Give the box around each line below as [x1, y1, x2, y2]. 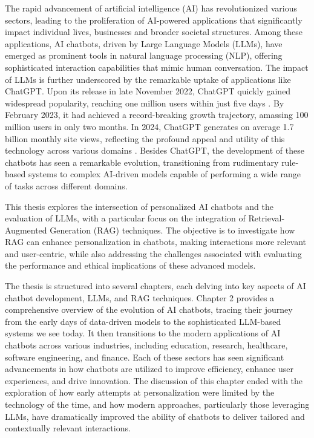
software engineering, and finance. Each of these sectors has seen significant [5, 350, 284, 363]
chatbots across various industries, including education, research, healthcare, [5, 339, 288, 351]
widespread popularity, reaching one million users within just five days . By [5, 96, 284, 109]
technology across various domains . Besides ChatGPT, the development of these [5, 144, 304, 157]
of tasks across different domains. [5, 179, 128, 192]
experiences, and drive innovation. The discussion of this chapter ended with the [5, 374, 303, 387]
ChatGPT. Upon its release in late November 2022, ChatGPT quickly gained [5, 85, 291, 97]
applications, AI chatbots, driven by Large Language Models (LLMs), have [5, 37, 283, 50]
